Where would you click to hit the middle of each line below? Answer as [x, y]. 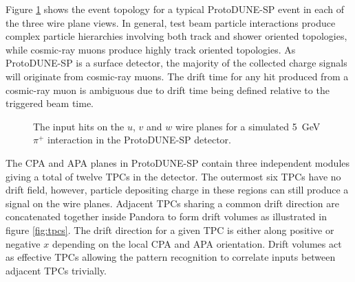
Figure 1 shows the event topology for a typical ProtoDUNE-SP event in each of [175, 9]
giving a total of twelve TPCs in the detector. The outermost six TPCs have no [173, 176]
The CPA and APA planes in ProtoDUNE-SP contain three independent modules [178, 162]
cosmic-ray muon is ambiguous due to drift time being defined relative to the [168, 90]
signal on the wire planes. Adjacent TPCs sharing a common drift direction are [172, 203]
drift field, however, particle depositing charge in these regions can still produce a [177, 190]
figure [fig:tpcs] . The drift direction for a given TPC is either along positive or [170, 230]
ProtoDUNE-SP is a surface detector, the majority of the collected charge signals [176, 63]
